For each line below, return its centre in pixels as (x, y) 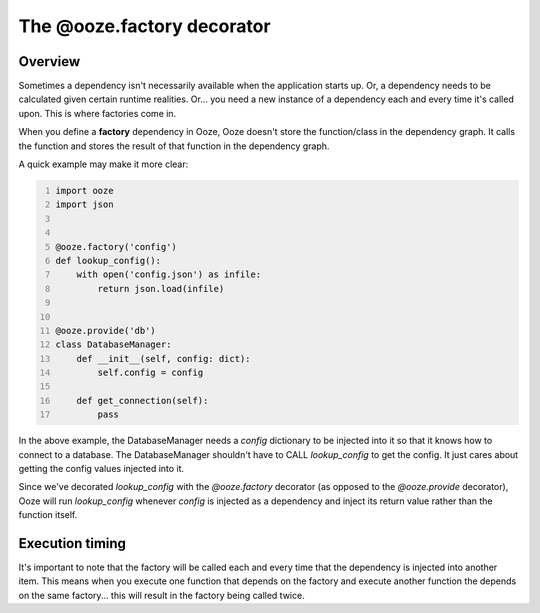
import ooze (84, 190)
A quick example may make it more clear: (103, 164)
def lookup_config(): (108, 260)
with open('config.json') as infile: (169, 274)
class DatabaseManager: (113, 344)
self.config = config (150, 373)
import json (84, 204)
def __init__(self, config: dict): (163, 358)
